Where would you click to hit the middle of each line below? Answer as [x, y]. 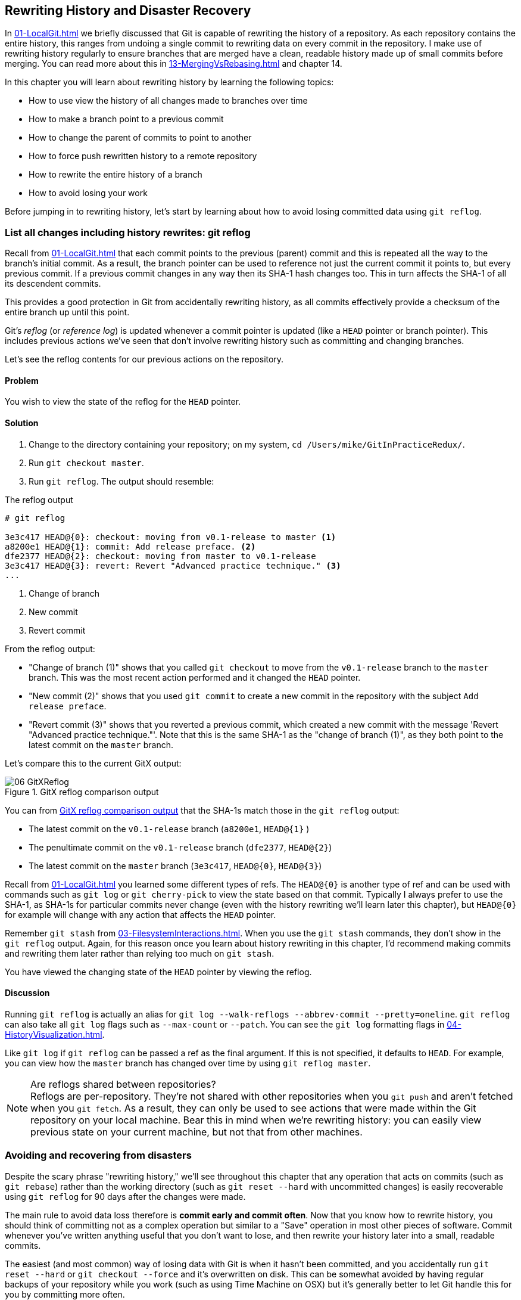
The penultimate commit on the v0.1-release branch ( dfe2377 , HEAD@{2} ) [180, 847]
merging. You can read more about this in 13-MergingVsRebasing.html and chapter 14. [174, 64]
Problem [22, 380]
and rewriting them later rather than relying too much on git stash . [140, 953]
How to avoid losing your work [88, 193]
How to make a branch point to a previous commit [126, 119]
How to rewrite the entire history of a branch [116, 175]
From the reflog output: [50, 649]
